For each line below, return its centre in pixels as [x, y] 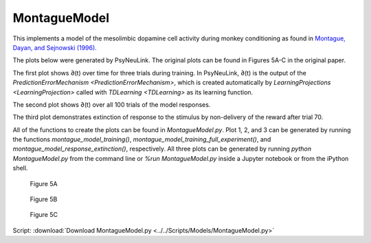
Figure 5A [44, 183]
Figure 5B [44, 199]
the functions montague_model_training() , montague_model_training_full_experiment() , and [142, 140]
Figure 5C [44, 215]
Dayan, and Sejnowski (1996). [55, 47]
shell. [20, 168]
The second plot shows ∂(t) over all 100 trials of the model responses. [112, 104]
